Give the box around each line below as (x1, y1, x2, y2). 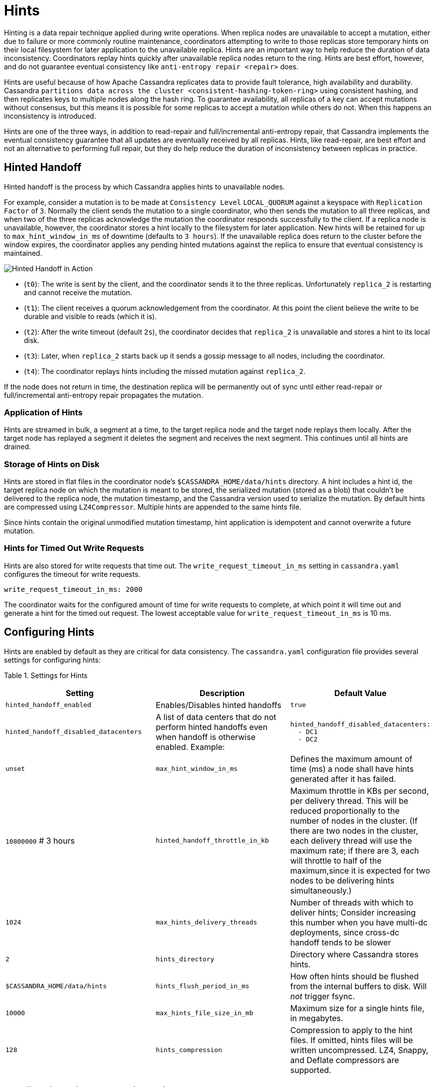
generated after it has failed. (290, 773, 396, 784)
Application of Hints (4, 407, 83, 417)
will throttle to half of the (290, 855, 382, 866)
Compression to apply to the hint (290, 1025, 413, 1035)
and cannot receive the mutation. (24, 288, 132, 297)
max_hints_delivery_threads (156, 918, 257, 926)
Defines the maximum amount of (290, 753, 413, 764)
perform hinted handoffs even (156, 722, 268, 732)
